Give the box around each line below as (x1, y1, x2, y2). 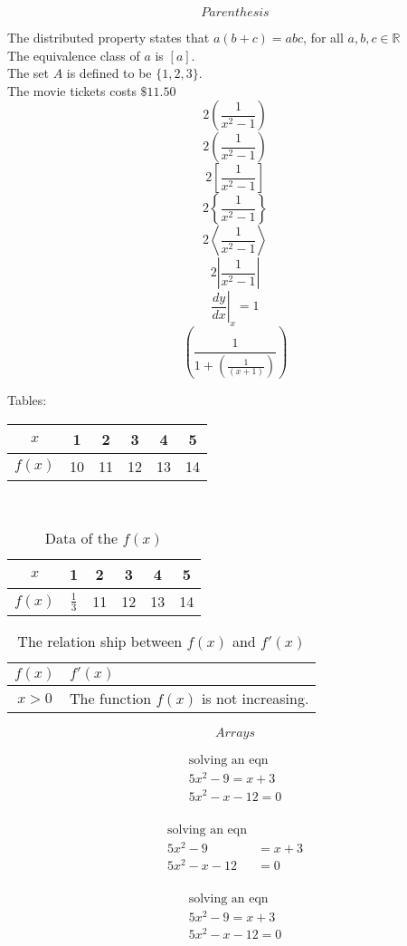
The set (7, 63, 49, 82)
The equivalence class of (7, 45, 140, 64)
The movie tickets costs (7, 81, 137, 100)
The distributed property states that (7, 28, 210, 46)
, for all (303, 28, 344, 46)
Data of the (44, 527, 118, 549)
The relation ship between (17, 631, 183, 652)
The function (70, 688, 152, 709)
